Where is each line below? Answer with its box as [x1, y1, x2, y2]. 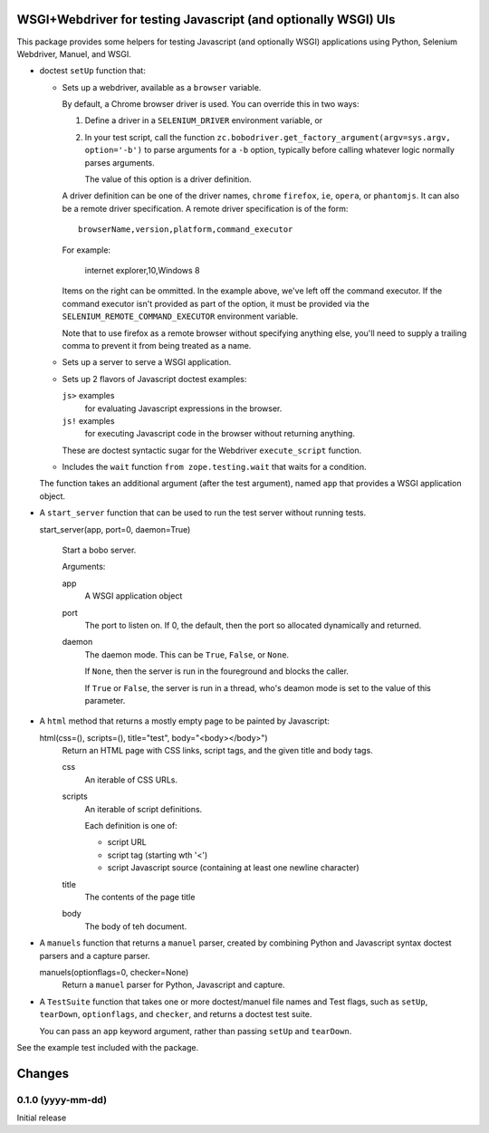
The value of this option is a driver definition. [84, 174, 252, 185]
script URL [107, 837, 147, 848]
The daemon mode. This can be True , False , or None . [84, 648, 290, 660]
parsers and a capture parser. [39, 950, 150, 961]
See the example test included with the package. [16, 1042, 199, 1052]
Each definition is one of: [84, 821, 178, 831]
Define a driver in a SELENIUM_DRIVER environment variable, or [84, 115, 323, 126]
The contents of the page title [84, 892, 196, 902]
